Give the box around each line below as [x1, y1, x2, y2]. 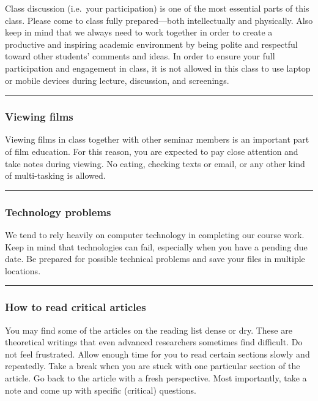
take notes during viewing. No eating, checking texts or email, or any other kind [5, 157, 305, 170]
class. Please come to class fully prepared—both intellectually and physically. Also [5, 13, 313, 26]
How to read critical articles [5, 299, 146, 315]
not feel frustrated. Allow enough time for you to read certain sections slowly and [5, 347, 310, 360]
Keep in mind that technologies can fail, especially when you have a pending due [5, 240, 308, 253]
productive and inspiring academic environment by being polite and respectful [5, 37, 298, 50]
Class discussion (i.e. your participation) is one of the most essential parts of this [5, 2, 309, 14]
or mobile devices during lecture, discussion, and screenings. [5, 73, 229, 86]
